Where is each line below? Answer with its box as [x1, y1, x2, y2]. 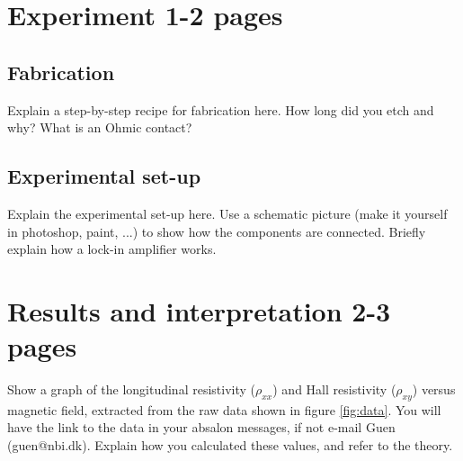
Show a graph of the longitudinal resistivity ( [7, 380, 255, 399]
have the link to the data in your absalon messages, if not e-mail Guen [7, 418, 396, 437]
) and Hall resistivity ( [272, 380, 396, 399]
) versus [412, 380, 456, 399]
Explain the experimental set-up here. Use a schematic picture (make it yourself [7, 203, 448, 222]
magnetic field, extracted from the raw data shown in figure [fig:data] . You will [7, 400, 441, 419]
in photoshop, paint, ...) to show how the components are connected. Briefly [7, 221, 426, 240]
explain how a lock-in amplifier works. [7, 240, 217, 258]
